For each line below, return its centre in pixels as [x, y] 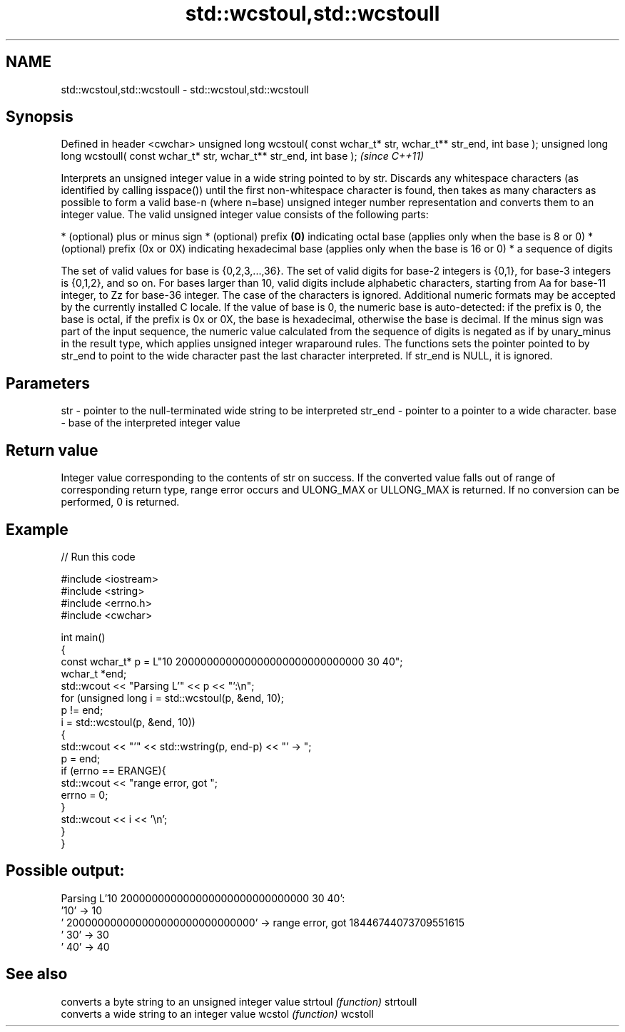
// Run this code [98, 556]
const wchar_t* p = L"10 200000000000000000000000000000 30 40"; [232, 661]
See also [37, 974]
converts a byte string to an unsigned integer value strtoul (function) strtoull [239, 1001]
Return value [52, 450]
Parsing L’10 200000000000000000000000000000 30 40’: [203, 898]
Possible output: [65, 871]
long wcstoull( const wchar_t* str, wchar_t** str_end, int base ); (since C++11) [243, 156]
